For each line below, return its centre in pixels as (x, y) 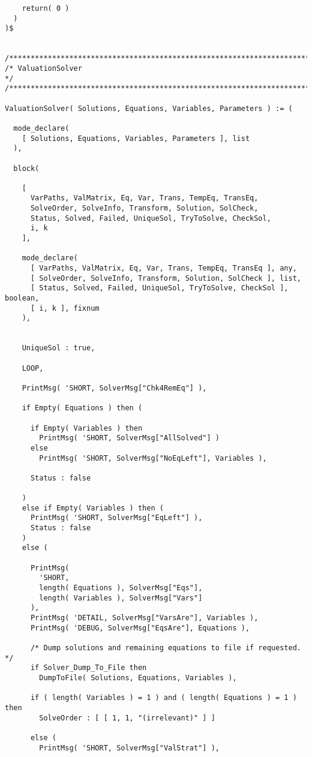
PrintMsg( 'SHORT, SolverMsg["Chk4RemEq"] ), (114, 388)
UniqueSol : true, (58, 348)
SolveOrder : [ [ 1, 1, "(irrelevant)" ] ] (127, 718)
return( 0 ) (46, 8)
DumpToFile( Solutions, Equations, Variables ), (138, 678)
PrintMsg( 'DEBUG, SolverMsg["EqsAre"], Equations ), (140, 628)
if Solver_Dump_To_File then (88, 668)
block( (26, 168)
